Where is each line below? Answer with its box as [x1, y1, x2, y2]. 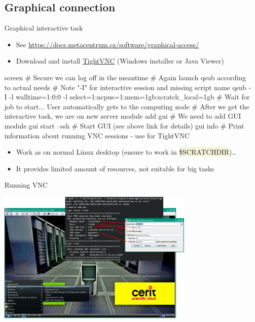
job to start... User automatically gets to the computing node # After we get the [4, 101, 250, 111]
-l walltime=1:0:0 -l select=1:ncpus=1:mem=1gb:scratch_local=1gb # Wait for [9, 92, 250, 102]
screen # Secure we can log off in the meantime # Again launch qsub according [4, 72, 246, 82]
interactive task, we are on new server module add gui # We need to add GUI [4, 111, 241, 121]
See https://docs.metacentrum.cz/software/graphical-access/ [16, 39, 199, 49]
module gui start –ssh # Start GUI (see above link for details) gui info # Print [4, 120, 244, 130]
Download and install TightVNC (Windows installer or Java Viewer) [16, 56, 224, 66]
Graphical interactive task [4, 23, 83, 33]
